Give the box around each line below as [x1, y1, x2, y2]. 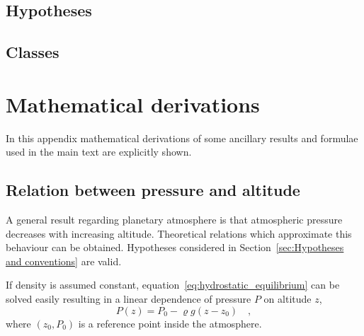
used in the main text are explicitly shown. [6, 144, 192, 159]
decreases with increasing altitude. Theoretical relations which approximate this [6, 226, 352, 241]
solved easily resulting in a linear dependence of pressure [6, 291, 251, 306]
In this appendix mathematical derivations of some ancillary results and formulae [6, 130, 358, 145]
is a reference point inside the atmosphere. [78, 315, 262, 330]
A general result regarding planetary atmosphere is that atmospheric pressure [6, 212, 343, 227]
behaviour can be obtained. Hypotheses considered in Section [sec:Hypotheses [6, 240, 344, 255]
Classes [6, 41, 59, 63]
